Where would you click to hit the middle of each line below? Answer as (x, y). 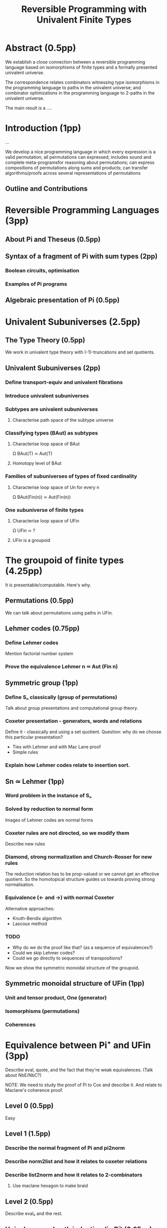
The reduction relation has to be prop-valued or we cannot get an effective (82, 874)
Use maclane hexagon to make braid (50, 1186)
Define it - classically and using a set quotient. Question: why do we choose (83, 732)
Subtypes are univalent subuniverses (52, 409)
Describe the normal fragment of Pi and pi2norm (65, 1148)
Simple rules (25, 752)
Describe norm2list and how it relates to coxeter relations (76, 1161)
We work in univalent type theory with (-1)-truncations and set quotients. (80, 352)
